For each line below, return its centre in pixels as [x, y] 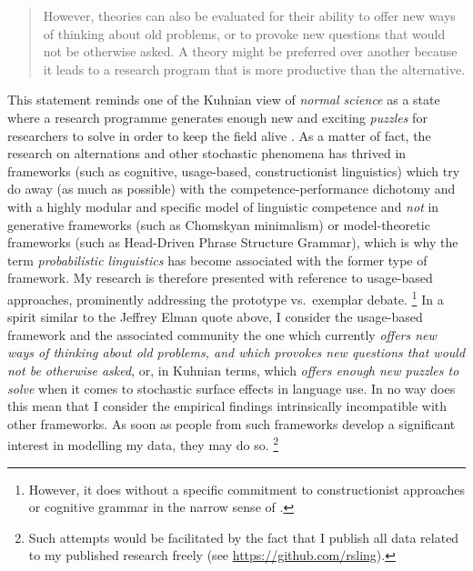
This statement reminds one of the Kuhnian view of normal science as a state [224, 100]
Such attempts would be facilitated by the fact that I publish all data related [244, 537]
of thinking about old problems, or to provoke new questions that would [244, 33]
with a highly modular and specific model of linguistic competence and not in [223, 206]
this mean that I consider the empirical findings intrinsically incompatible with [227, 406]
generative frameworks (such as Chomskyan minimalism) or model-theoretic [219, 224]
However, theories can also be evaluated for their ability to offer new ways [249, 15]
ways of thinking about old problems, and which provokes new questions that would [236, 352]
